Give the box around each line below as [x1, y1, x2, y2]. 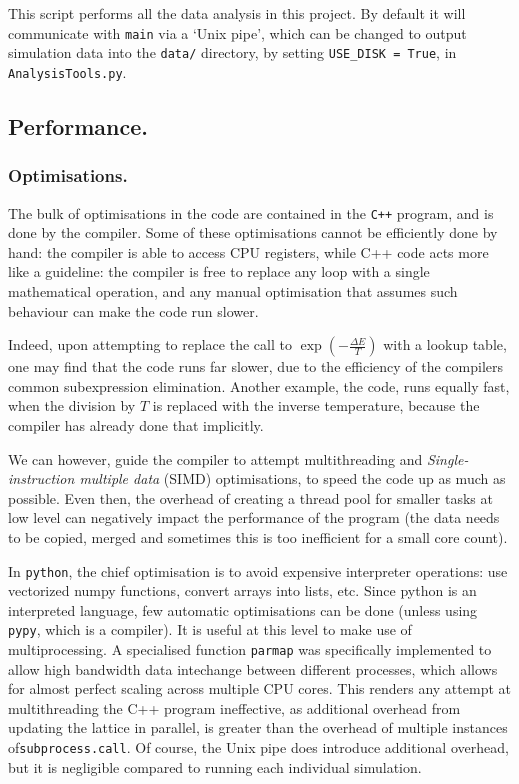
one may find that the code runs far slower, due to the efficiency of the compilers [8, 356, 504, 377]
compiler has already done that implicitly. [8, 414, 264, 435]
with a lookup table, [383, 334, 507, 355]
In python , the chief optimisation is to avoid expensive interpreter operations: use [8, 560, 508, 581]
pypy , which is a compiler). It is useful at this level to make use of [8, 619, 412, 640]
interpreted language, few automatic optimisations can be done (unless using [8, 599, 478, 620]
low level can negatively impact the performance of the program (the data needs [8, 507, 500, 528]
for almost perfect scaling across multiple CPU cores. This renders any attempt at [8, 678, 511, 699]
